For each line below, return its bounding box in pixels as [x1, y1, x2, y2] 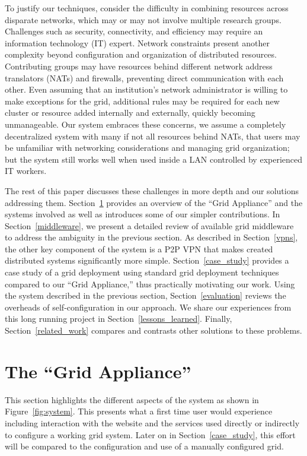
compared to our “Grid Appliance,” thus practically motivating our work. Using [5, 277, 295, 290]
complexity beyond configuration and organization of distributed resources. [5, 48, 277, 61]
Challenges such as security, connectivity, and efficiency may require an [5, 25, 263, 37]
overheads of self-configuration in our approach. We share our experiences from [5, 300, 292, 313]
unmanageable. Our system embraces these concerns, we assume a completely [5, 118, 286, 130]
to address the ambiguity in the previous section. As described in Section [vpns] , [5, 231, 298, 243]
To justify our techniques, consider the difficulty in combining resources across [5, 2, 289, 14]
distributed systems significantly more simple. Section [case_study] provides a [5, 254, 289, 267]
